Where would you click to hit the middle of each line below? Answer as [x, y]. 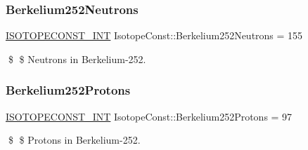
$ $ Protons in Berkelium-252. [74, 140]
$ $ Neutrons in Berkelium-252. [77, 59]
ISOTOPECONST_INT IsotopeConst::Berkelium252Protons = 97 [149, 116]
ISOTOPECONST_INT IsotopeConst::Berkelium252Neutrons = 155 [154, 35]
